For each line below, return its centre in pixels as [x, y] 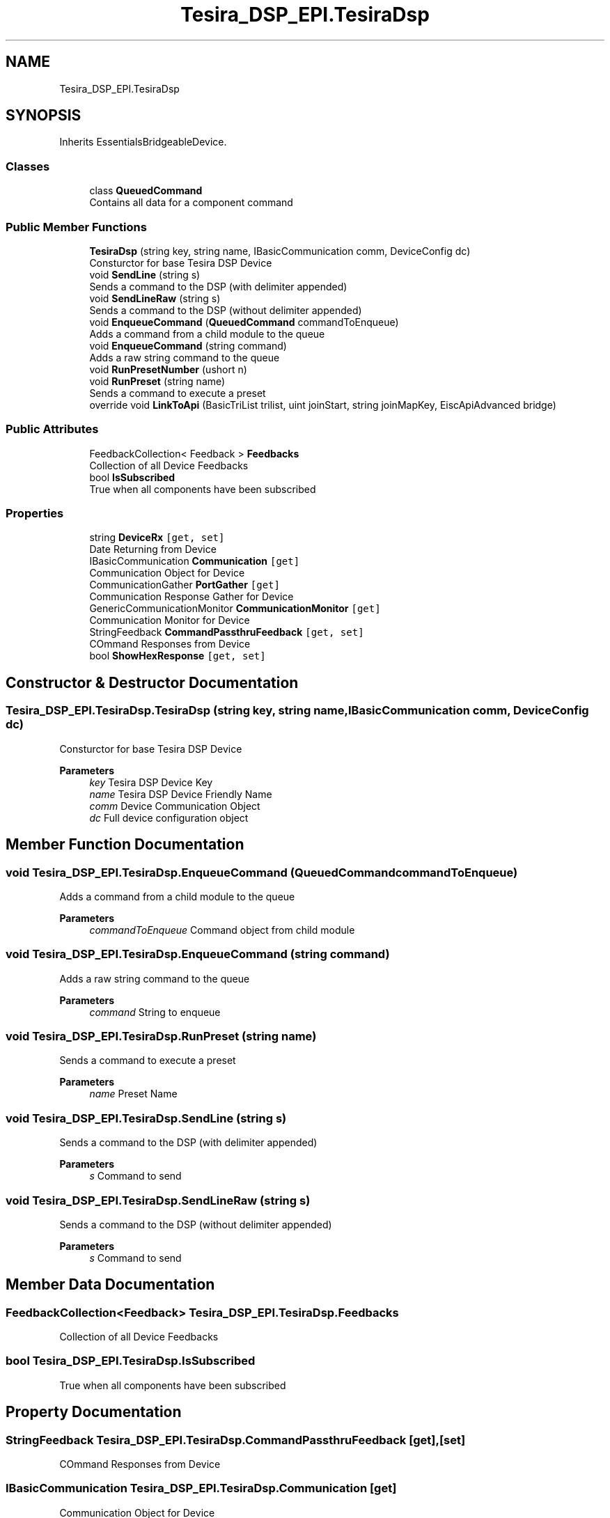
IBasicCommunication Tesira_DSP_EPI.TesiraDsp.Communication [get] [201, 1488]
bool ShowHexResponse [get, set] [178, 656]
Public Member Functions [76, 227]
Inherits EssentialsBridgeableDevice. [143, 142]
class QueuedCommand [146, 191]
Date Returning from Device [153, 549]
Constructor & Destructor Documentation [152, 682]
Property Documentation [94, 1412]
